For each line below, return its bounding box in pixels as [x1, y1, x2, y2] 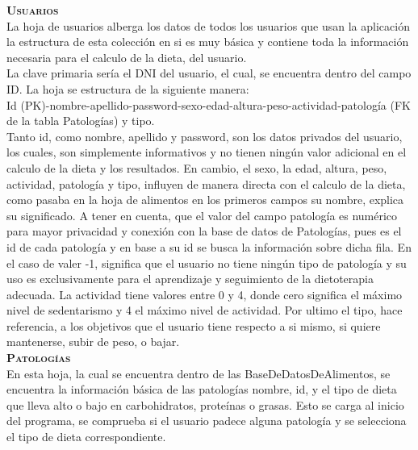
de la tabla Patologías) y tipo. [6, 112, 155, 129]
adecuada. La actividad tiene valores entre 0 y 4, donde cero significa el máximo [6, 285, 403, 302]
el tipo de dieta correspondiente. [6, 428, 166, 445]
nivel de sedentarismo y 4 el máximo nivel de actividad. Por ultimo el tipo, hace [6, 302, 403, 319]
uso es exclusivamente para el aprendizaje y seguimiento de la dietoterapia [6, 270, 374, 287]
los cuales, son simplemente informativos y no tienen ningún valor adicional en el [6, 144, 407, 160]
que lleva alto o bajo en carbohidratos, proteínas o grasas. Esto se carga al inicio [6, 396, 404, 413]
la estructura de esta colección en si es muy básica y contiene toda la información [6, 33, 409, 50]
